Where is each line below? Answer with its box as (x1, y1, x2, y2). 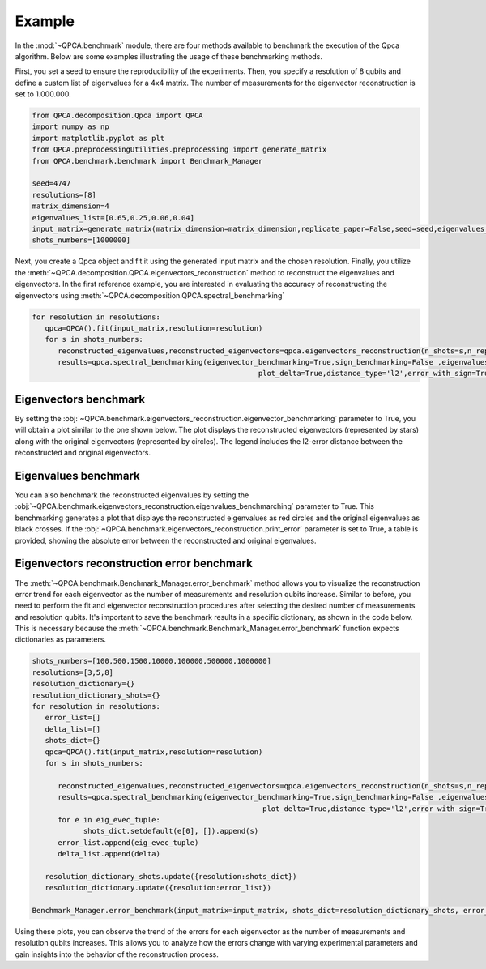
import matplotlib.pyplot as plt (32, 134, 165, 143)
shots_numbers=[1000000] (32, 236, 131, 245)
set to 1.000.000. (15, 89, 72, 99)
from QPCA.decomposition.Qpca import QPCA (32, 111, 203, 121)
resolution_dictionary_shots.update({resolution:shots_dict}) (45, 872, 297, 881)
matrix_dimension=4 (32, 202, 109, 211)
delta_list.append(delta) (58, 849, 161, 859)
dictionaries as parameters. (15, 634, 107, 644)
